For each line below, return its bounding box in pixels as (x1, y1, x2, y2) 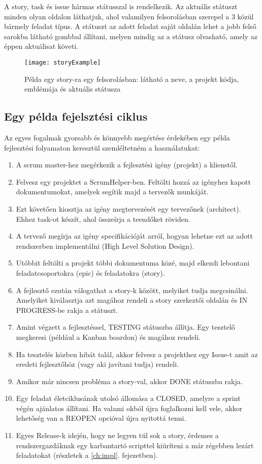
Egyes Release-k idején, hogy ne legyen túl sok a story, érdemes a (16, 430, 219, 441)
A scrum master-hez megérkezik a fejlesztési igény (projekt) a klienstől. (16, 159, 238, 170)
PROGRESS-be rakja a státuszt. (16, 304, 118, 315)
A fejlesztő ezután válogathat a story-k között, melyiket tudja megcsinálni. (16, 284, 248, 295)
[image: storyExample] (24, 59, 101, 66)
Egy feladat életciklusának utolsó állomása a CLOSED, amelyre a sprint (16, 393, 241, 403)
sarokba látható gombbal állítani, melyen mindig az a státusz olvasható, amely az (4, 31, 257, 41)
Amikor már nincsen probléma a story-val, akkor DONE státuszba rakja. (16, 375, 243, 386)
